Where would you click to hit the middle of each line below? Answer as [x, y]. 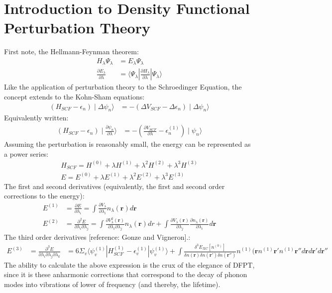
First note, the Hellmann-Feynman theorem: [71, 51]
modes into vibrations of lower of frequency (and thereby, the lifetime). [112, 284]
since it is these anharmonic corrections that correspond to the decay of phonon [126, 274]
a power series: [26, 153]
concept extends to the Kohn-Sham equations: [74, 97]
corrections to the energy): [44, 196]
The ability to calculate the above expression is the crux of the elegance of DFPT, [129, 264]
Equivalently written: [36, 118]
